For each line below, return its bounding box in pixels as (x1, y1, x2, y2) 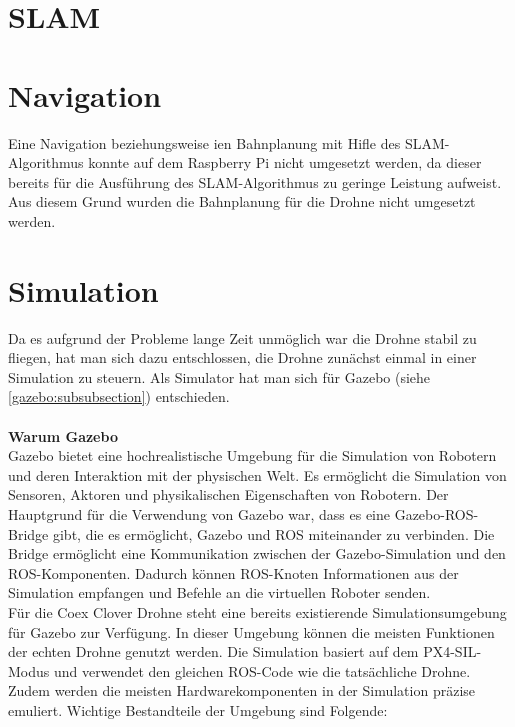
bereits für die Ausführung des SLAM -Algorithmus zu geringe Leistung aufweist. (8, 171, 502, 192)
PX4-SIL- (423, 641, 482, 662)
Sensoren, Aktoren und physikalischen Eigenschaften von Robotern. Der (8, 484, 449, 505)
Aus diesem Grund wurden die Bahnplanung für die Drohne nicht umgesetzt (8, 191, 476, 212)
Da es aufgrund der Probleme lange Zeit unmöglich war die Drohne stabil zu (8, 327, 477, 348)
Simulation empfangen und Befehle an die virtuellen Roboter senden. (8, 582, 431, 603)
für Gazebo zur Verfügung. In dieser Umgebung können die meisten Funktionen (8, 621, 495, 642)
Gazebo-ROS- (394, 503, 479, 524)
